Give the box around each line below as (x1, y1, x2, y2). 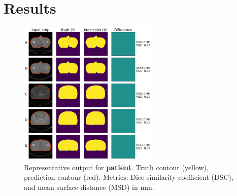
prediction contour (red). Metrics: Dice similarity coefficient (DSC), (24, 172, 233, 182)
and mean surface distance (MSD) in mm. (24, 182, 154, 192)
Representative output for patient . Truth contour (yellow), (24, 162, 209, 172)
